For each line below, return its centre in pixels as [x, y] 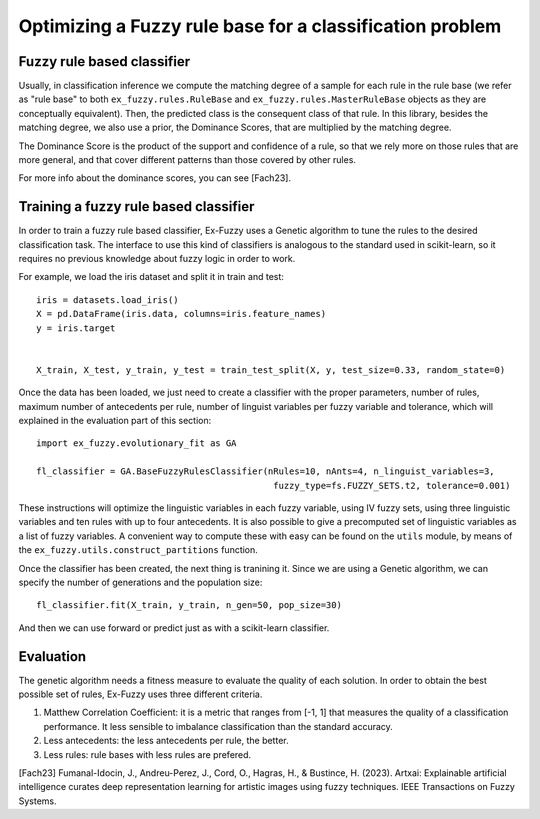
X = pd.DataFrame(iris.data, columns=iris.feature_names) [181, 314]
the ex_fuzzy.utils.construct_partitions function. [138, 550]
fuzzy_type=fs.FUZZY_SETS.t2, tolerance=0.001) [392, 485]
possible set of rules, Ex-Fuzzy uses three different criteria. [140, 694]
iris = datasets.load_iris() [107, 299]
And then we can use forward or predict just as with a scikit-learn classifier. [174, 627]
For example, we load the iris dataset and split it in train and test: [151, 277]
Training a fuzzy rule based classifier [136, 206]
